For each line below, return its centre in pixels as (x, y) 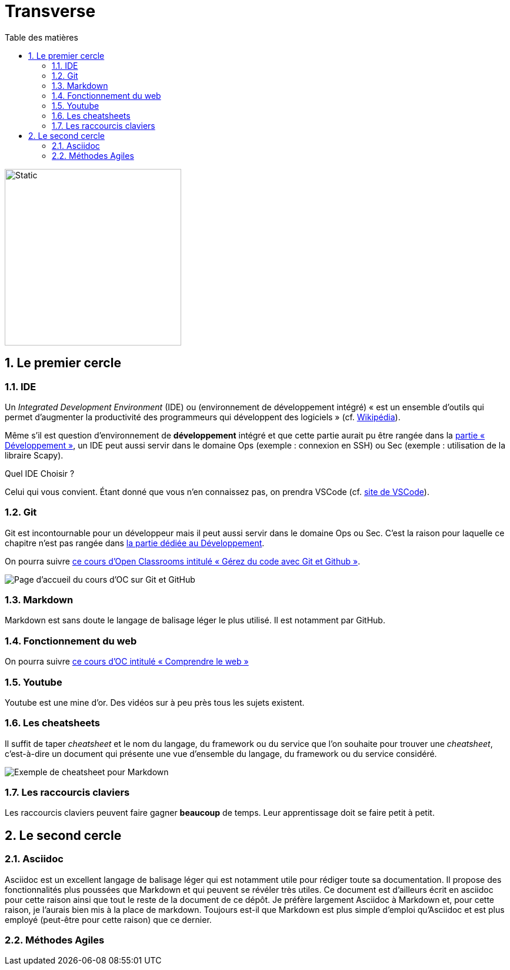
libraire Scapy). (34, 455)
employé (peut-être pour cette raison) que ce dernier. (108, 919)
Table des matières (41, 37)
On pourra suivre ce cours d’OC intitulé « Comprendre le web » (127, 662)
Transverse (50, 11)
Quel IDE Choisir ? (40, 473)
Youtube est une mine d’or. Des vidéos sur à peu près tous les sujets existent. (155, 702)
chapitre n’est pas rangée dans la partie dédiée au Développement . (135, 543)
